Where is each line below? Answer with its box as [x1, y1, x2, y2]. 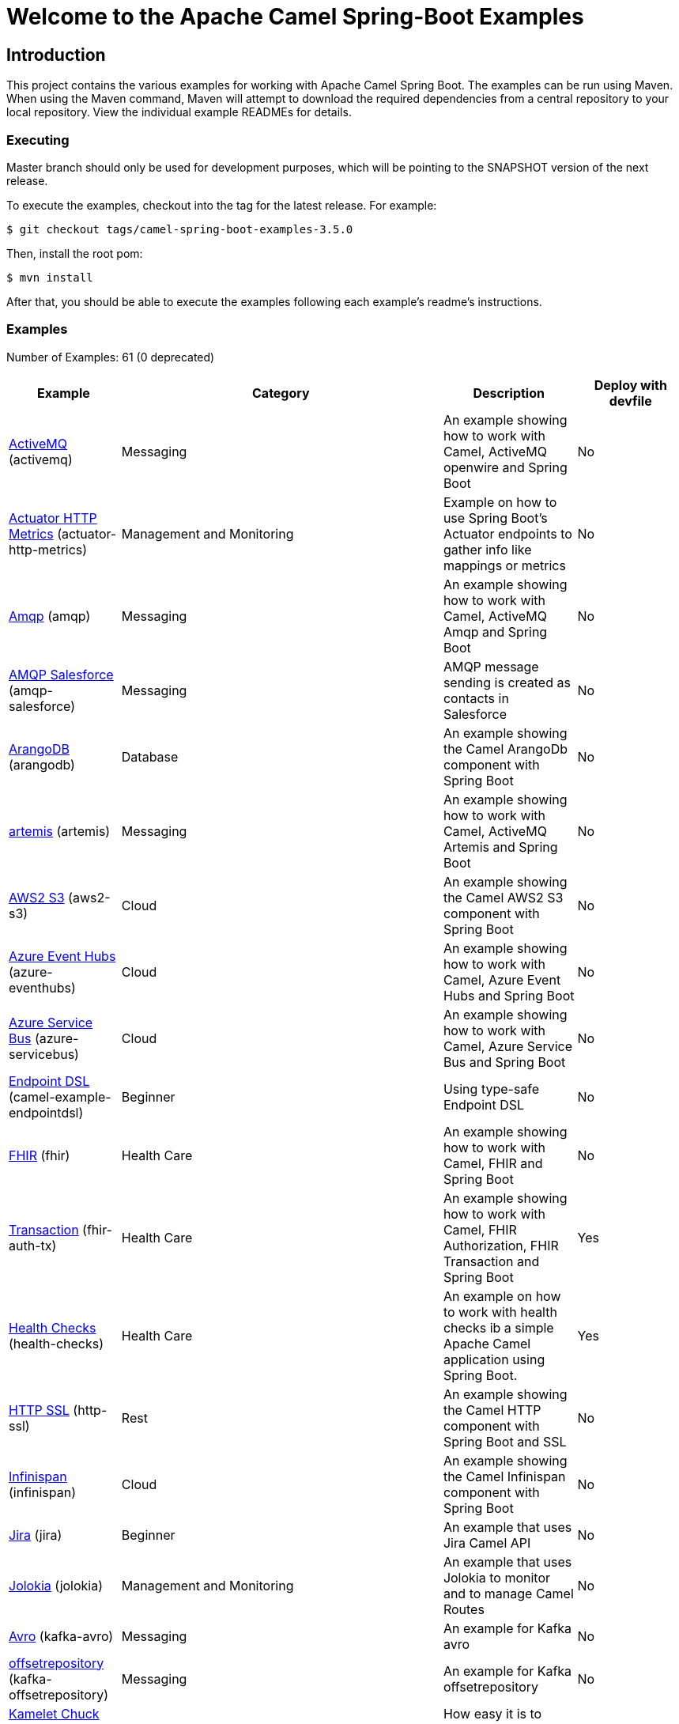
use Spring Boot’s [443, 509, 548, 526]
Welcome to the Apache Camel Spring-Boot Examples [6, 3, 584, 30]
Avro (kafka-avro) [9, 1628, 114, 1644]
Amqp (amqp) [9, 607, 91, 624]
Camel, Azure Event [443, 971, 561, 988]
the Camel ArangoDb [443, 740, 568, 757]
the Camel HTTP [443, 1401, 541, 1418]
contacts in [443, 690, 509, 706]
